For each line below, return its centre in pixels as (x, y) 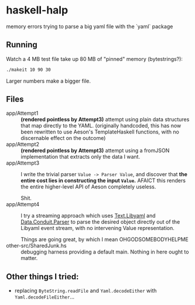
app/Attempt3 (23, 163)
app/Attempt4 (23, 204)
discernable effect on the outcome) (63, 138)
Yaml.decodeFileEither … (45, 297)
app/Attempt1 (22, 113)
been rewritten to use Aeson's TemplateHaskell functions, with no (100, 132)
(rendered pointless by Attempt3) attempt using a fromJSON (95, 150)
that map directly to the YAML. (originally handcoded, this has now (101, 126)
